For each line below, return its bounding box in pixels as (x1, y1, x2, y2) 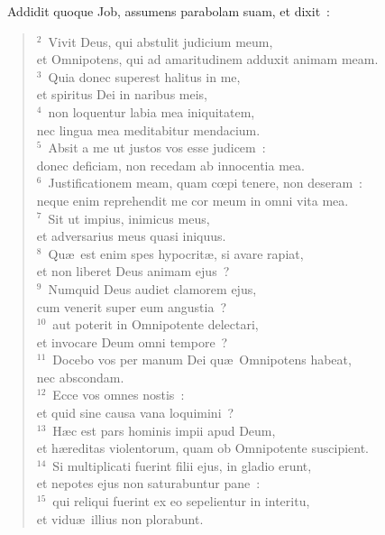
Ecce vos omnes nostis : (52, 385, 185, 404)
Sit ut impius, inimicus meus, (48, 208, 210, 227)
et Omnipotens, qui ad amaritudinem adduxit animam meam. (36, 50, 379, 69)
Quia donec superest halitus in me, (48, 67, 241, 86)
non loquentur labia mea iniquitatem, (48, 102, 255, 121)
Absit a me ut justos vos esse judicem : (48, 138, 266, 157)
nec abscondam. (36, 367, 124, 386)
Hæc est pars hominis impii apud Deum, (52, 420, 276, 439)
